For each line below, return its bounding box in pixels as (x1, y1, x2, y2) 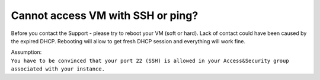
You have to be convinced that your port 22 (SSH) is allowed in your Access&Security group (11, 57, 290, 64)
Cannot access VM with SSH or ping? (11, 9, 199, 22)
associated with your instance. (11, 66, 105, 72)
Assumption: (11, 49, 42, 56)
